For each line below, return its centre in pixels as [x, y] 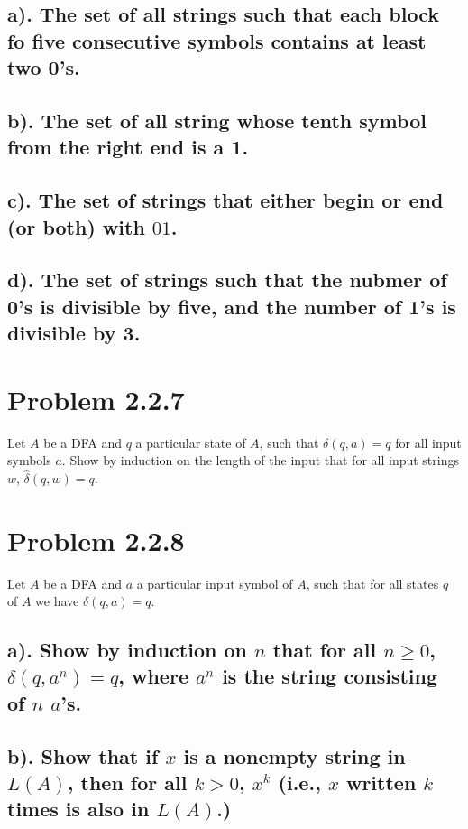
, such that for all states [372, 583]
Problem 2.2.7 [96, 399]
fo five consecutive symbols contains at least [217, 40]
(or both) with [76, 226]
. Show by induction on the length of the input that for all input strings [260, 460]
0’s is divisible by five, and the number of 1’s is [232, 306]
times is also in [78, 809]
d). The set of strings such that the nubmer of [227, 279]
